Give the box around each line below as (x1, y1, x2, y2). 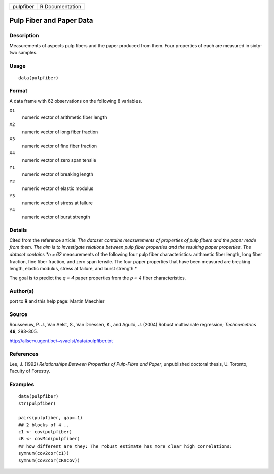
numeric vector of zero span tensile (22, 157, 96, 163)
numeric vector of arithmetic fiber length (22, 114, 107, 120)
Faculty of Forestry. (9, 368, 50, 374)
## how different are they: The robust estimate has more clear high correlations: (18, 443, 233, 449)
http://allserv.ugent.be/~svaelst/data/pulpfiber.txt (9, 338, 113, 344)
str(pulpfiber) (18, 400, 56, 406)
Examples (9, 381, 35, 388)
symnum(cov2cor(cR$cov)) (18, 457, 80, 463)
